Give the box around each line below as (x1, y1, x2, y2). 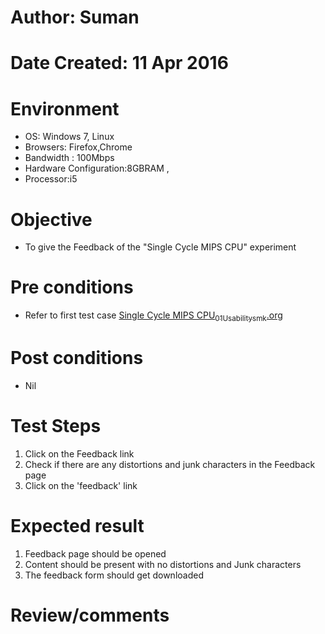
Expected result (10, 515, 145, 538)
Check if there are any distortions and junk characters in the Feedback (24, 458, 316, 470)
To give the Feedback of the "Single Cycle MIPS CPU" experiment (24, 241, 297, 253)
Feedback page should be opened (24, 547, 167, 560)
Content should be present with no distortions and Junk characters (24, 558, 302, 570)
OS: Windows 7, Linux (24, 131, 115, 143)
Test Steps (10, 415, 102, 438)
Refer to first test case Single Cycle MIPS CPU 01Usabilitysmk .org (24, 309, 283, 323)
